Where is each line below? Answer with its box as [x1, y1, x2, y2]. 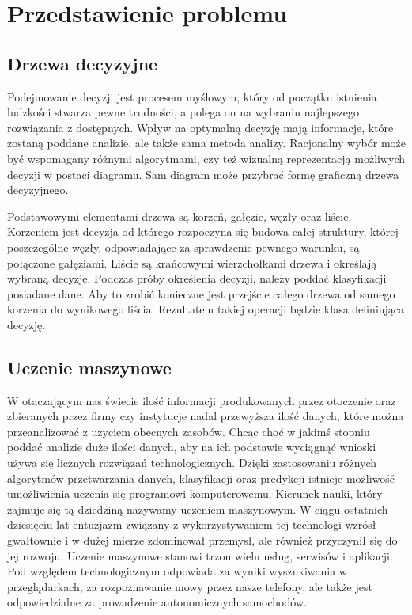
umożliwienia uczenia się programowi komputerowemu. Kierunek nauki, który [7, 485, 383, 502]
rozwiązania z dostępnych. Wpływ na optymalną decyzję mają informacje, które [7, 119, 394, 135]
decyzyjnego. [7, 181, 69, 198]
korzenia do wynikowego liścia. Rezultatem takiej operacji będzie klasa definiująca [7, 301, 405, 317]
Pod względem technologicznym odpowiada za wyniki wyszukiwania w [7, 563, 347, 579]
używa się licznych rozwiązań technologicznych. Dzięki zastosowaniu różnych [7, 454, 377, 471]
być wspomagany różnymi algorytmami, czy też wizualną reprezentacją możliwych [7, 150, 406, 166]
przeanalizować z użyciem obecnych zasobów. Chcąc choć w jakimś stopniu [7, 423, 370, 439]
